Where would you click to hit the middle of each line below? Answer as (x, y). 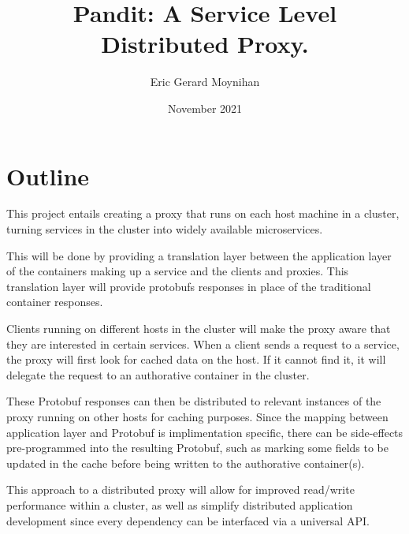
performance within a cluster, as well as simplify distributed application (180, 504)
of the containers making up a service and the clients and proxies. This (178, 271)
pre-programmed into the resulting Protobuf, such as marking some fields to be (197, 448)
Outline (48, 176)
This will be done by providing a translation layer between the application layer (199, 255)
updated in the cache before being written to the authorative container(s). (186, 463)
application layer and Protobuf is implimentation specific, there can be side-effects (205, 432)
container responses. (55, 302)
